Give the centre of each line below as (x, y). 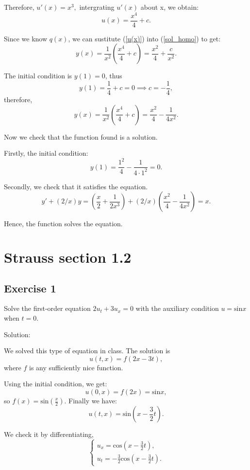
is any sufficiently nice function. (76, 367)
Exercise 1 (30, 288)
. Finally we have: (91, 400)
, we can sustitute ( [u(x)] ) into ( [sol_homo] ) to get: (144, 38)
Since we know (26, 38)
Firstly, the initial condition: (46, 153)
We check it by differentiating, (49, 434)
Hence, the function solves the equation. (63, 224)
